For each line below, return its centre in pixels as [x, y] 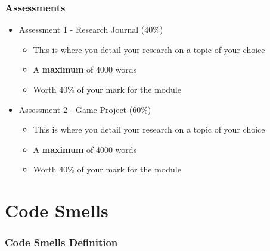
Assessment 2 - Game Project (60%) [85, 109]
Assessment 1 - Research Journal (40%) [91, 29]
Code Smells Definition [61, 242]
